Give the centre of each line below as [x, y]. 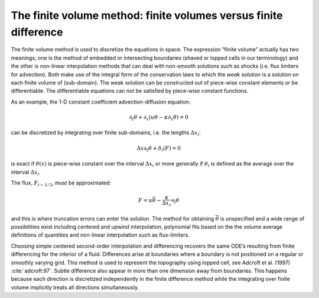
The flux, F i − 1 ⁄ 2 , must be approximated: [61, 183]
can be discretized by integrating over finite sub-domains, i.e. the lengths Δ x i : [106, 133]
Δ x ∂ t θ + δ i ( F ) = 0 [159, 149]
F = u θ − [150, 200]
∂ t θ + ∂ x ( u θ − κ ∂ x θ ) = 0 [159, 118]
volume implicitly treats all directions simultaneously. [75, 287]
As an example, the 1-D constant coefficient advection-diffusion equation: [101, 102]
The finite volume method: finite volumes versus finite [147, 15]
